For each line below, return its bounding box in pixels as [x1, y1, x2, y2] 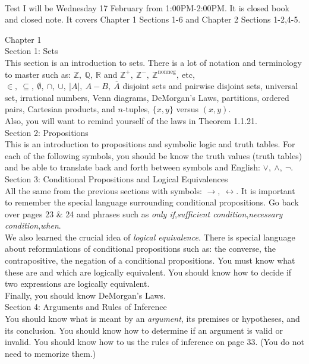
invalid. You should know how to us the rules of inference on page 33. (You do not [5, 335, 304, 348]
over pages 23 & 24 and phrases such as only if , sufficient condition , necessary [5, 207, 283, 220]
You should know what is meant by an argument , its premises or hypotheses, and [5, 312, 300, 325]
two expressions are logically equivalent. [5, 277, 150, 290]
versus [176, 103, 199, 115]
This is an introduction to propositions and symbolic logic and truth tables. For [5, 138, 295, 150]
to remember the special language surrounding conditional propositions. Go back [5, 196, 299, 208]
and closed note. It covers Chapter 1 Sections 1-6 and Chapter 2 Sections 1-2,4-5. [5, 13, 301, 26]
